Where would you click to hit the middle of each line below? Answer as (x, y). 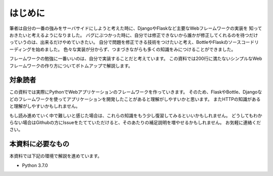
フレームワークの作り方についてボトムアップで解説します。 (71, 66)
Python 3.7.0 (35, 165)
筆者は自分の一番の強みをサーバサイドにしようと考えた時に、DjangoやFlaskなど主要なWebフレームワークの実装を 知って (136, 28)
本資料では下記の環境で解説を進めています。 (56, 156)
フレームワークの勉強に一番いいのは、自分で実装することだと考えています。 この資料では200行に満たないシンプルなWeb (136, 58)
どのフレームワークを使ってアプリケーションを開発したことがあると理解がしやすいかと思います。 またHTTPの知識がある (135, 99)
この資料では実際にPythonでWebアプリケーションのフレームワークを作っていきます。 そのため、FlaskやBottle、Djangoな (136, 92)
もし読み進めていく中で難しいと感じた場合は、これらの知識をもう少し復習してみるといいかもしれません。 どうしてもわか (136, 115)
